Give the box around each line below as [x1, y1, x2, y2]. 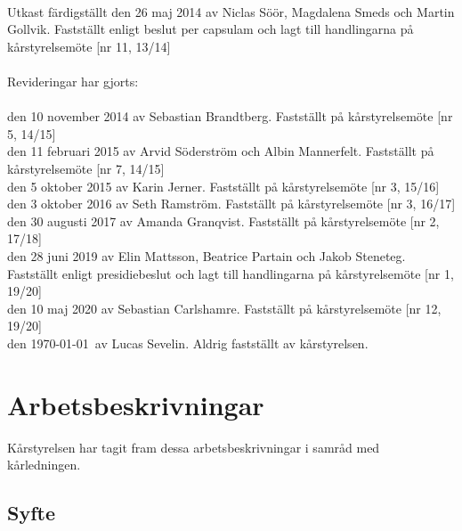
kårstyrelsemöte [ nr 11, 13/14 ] [7, 37, 171, 55]
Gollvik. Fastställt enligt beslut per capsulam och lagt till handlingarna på [7, 20, 414, 38]
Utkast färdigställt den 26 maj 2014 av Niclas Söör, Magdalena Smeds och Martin [7, 2, 455, 20]
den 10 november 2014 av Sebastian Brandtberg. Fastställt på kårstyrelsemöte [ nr [7, 107, 453, 126]
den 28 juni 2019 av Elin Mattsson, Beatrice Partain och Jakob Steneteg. [7, 246, 406, 265]
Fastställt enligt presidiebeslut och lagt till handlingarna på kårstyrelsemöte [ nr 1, [7, 264, 454, 282]
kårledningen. [7, 455, 81, 474]
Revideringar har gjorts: [7, 71, 139, 90]
